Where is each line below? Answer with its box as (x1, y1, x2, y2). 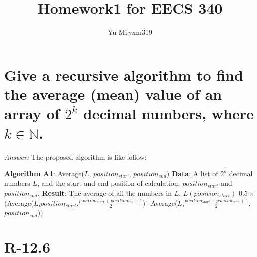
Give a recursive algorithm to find (4, 64, 243, 85)
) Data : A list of (166, 168, 218, 178)
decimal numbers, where (83, 103, 254, 124)
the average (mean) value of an (4, 84, 222, 104)
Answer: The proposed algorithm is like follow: (4, 152, 147, 162)
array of (4, 103, 60, 124)
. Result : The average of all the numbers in (37, 188, 172, 198)
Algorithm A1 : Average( (4, 168, 84, 178)
